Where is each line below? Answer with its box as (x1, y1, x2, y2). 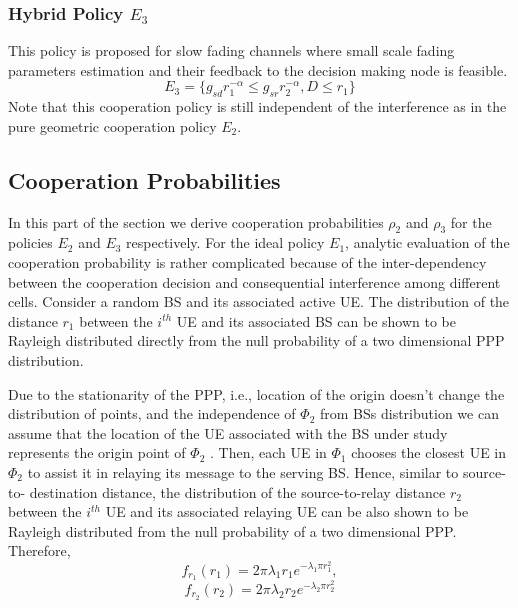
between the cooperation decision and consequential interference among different (8, 271, 501, 292)
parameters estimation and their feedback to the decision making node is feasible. (8, 59, 508, 80)
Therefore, (8, 540, 71, 561)
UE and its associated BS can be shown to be (176, 310, 456, 331)
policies (8, 232, 53, 253)
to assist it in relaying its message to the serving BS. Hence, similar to (27, 461, 459, 482)
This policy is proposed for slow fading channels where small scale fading (8, 40, 455, 61)
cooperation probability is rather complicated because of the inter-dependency (8, 251, 487, 272)
